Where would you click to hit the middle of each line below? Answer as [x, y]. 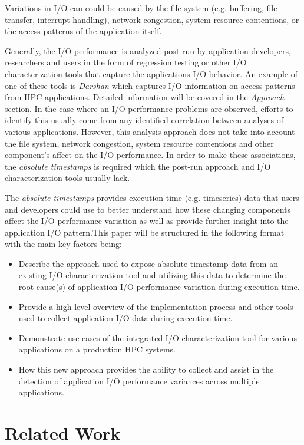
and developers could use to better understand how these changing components [148, 209]
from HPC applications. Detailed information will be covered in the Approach [145, 97]
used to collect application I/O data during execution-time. [125, 318]
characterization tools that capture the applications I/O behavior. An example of [151, 73]
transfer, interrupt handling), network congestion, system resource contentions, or [152, 19]
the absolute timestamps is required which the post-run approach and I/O [138, 166]
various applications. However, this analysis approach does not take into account [150, 131]
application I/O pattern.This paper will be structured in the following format [145, 232]
